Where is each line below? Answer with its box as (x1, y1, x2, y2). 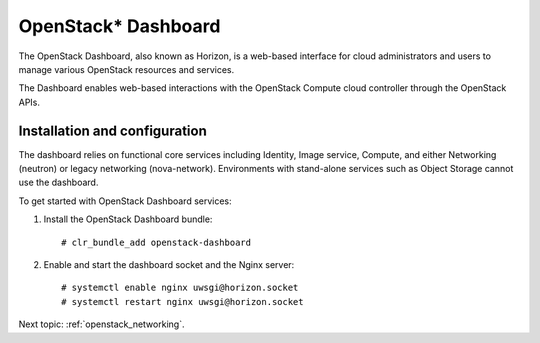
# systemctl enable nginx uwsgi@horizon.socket (61, 282, 299, 294)
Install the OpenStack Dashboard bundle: (43, 213, 213, 225)
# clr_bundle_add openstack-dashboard (61, 236, 252, 248)
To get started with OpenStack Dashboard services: (18, 195, 232, 207)
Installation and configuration (18, 122, 207, 139)
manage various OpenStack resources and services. (18, 63, 235, 75)
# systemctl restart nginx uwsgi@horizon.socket (61, 296, 304, 307)
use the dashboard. (18, 176, 99, 189)
